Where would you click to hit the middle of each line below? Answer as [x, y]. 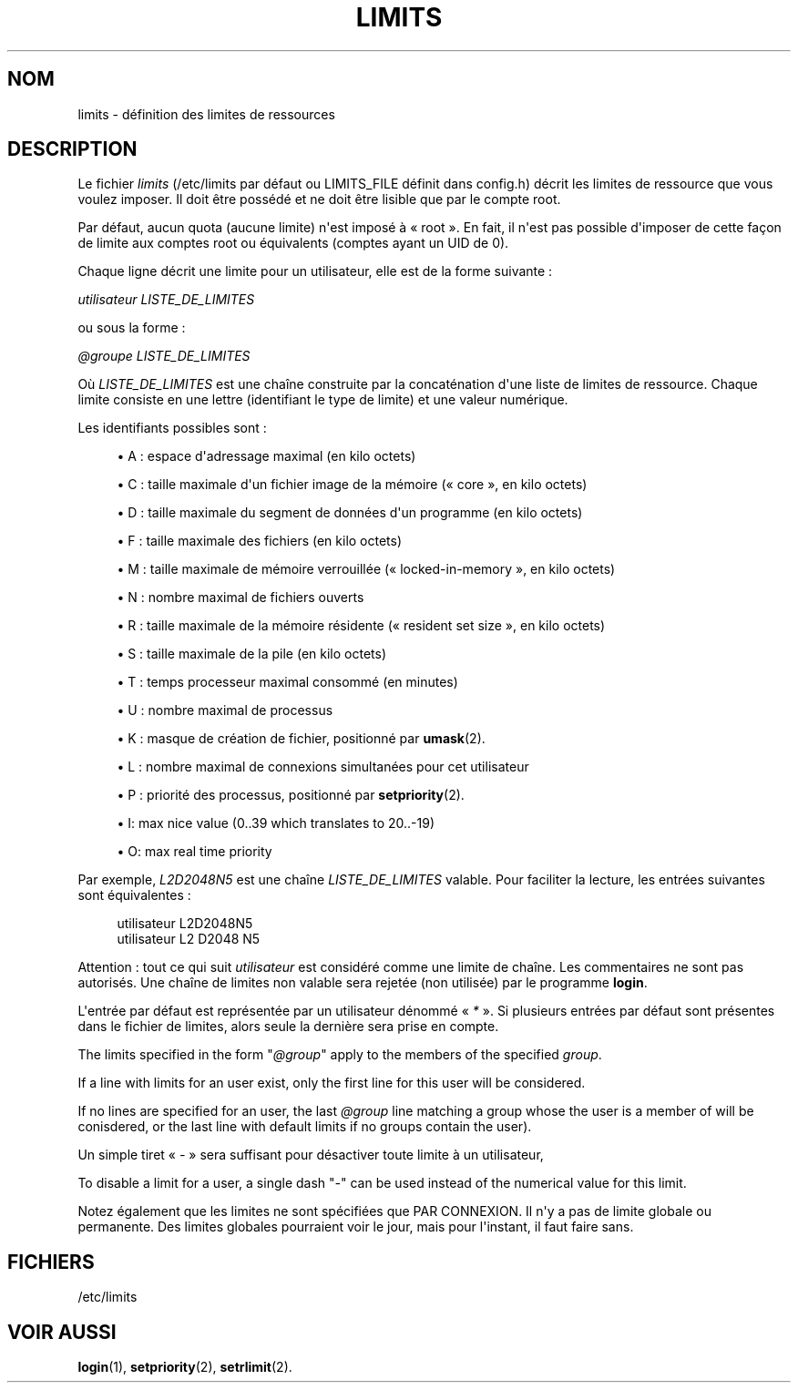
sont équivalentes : [134, 895]
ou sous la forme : [132, 328]
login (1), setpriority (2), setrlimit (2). [185, 1367]
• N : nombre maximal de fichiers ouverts [240, 598]
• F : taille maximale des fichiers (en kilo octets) [260, 541]
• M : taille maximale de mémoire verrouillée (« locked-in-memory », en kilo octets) [366, 569]
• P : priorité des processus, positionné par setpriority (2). [291, 795]
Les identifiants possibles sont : [172, 428]
